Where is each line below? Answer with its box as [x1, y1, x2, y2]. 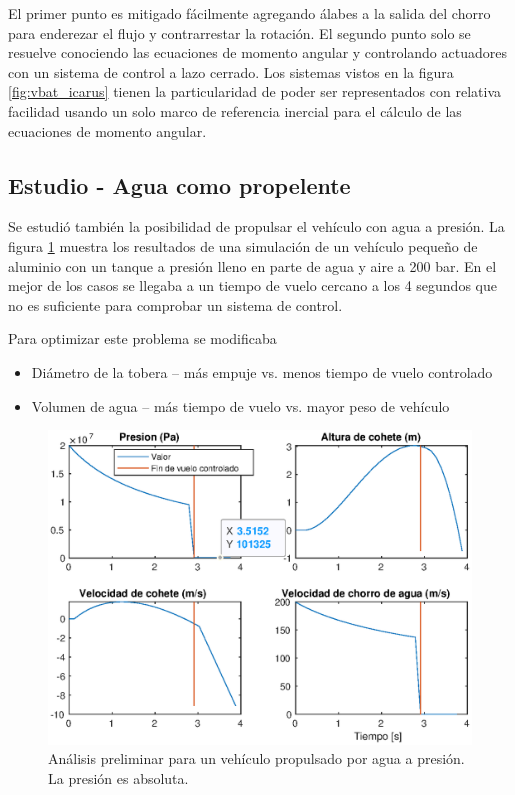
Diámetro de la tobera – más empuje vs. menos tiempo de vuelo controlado [31, 361, 493, 382]
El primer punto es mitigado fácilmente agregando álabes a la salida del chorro [8, 3, 491, 23]
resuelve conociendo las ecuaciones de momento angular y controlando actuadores [8, 42, 507, 63]
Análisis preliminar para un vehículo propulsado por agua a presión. [48, 748, 465, 769]
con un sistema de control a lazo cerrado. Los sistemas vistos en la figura [8, 61, 454, 82]
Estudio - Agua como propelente [8, 169, 351, 200]
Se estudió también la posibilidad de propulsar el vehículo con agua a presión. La [8, 216, 505, 237]
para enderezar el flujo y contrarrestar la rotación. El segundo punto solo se [8, 22, 471, 43]
